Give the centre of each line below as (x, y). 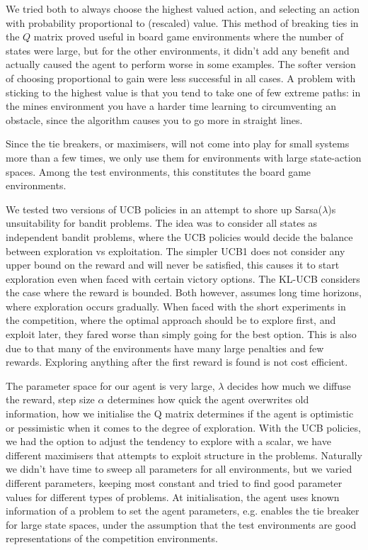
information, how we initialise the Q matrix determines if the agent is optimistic (180, 414)
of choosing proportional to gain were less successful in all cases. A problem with (181, 78)
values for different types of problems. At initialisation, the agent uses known (173, 496)
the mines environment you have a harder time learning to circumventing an (171, 106)
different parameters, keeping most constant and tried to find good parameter (174, 483)
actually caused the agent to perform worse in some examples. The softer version (181, 64)
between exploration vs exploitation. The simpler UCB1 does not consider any (176, 251)
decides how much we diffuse (289, 385)
